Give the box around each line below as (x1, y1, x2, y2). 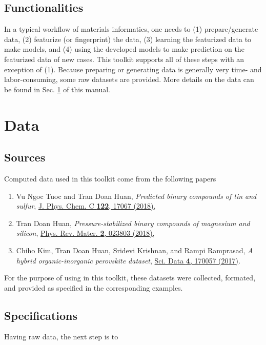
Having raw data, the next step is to (4, 331, 118, 342)
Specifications (4, 307, 78, 323)
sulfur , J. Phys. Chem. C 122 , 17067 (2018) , (16, 200, 156, 211)
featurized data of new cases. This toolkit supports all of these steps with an (4, 53, 244, 64)
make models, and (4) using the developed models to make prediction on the (4, 44, 244, 54)
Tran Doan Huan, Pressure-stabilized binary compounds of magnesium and (16, 217, 250, 228)
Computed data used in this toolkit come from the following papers (4, 173, 216, 184)
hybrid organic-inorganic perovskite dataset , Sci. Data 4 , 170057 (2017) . (16, 255, 240, 266)
